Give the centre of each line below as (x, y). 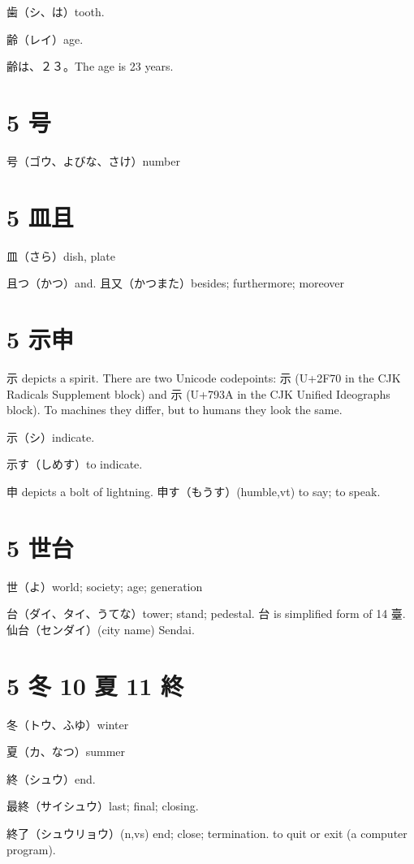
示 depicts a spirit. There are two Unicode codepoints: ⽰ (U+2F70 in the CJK (204, 377)
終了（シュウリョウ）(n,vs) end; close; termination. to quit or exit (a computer (207, 833)
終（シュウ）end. (51, 778)
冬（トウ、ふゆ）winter (68, 724)
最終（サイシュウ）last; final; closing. (103, 806)
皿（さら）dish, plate (61, 255)
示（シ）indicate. (51, 436)
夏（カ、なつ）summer (66, 752)
